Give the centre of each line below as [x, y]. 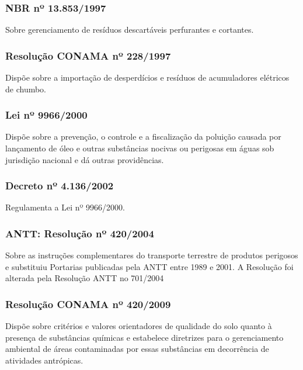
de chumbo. [26, 89]
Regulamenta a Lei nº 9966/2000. [65, 207]
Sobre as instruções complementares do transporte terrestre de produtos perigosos [152, 255]
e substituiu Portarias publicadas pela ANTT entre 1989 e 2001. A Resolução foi [149, 266]
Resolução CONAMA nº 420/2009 [88, 304]
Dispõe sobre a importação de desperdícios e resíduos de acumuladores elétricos [147, 77]
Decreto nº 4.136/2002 [60, 186]
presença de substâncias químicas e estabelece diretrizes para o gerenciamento [144, 337]
